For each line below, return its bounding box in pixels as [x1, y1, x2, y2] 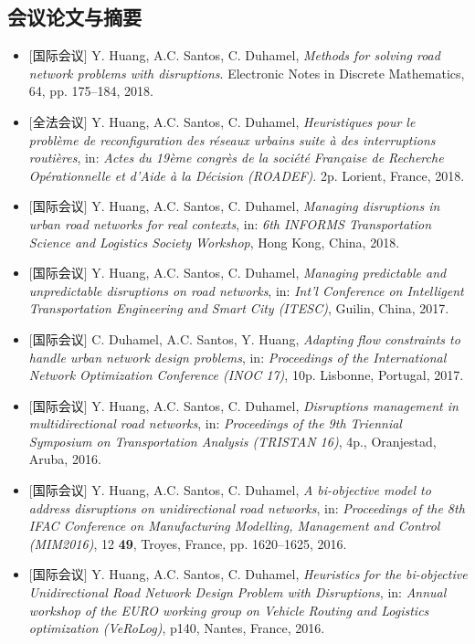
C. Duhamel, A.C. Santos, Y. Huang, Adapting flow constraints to [91, 329, 460, 348]
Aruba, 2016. [28, 449, 101, 469]
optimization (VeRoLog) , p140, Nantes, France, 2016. [28, 618, 325, 638]
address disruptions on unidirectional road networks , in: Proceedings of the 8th [28, 498, 465, 517]
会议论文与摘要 [7, 3, 142, 31]
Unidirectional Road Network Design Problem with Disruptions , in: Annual [28, 583, 447, 602]
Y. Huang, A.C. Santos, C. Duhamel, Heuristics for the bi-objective [91, 565, 468, 584]
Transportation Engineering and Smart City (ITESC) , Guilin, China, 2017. [28, 299, 449, 318]
